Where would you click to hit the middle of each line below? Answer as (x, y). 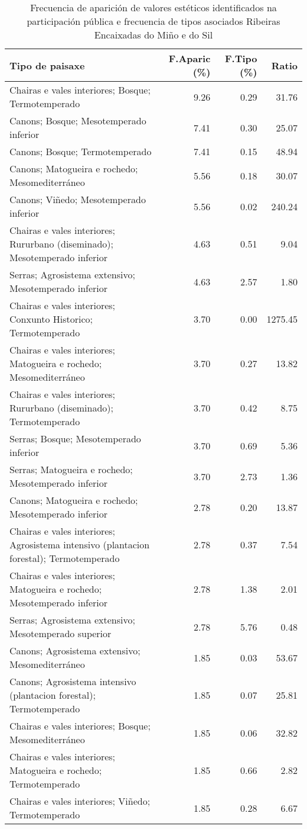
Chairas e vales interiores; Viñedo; (80, 801)
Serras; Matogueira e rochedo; (71, 469)
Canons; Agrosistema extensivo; (75, 650)
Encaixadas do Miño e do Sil (153, 35)
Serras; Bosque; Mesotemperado (75, 438)
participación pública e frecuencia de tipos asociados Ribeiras (153, 21)
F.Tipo (241, 58)
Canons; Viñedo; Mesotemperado (78, 199)
